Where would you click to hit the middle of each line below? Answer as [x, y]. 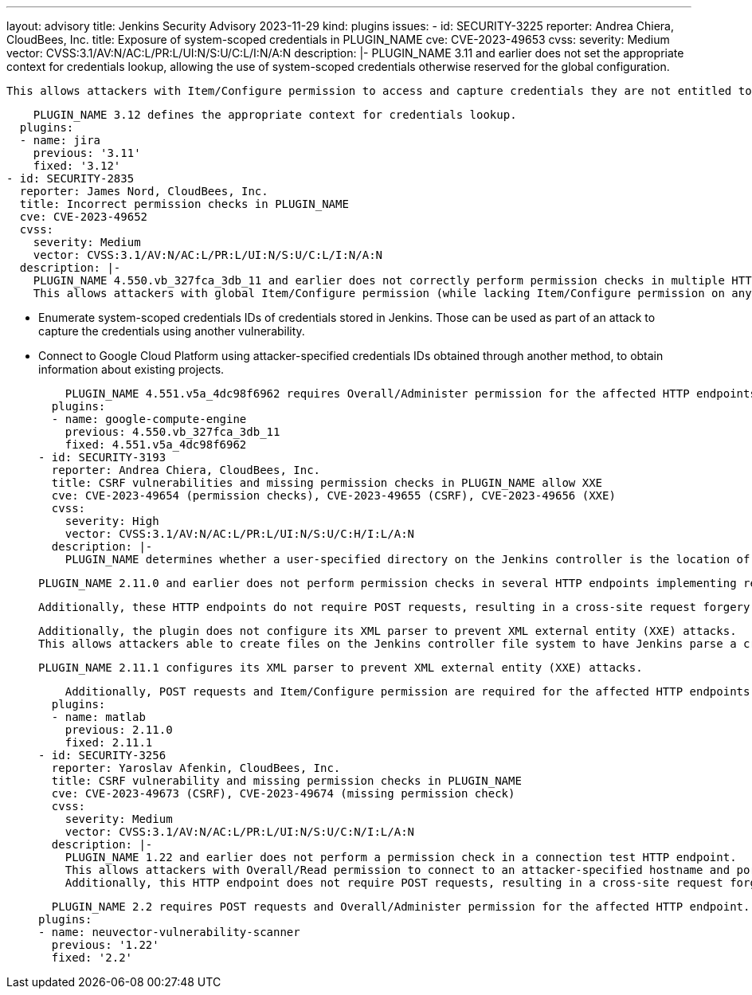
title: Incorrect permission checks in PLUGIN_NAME [184, 204]
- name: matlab [98, 717]
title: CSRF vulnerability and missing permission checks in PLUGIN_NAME [286, 781]
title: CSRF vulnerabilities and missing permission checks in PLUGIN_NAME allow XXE [327, 483]
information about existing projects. [131, 369]
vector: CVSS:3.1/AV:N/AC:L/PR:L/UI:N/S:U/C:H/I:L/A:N [240, 534]
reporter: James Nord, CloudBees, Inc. [144, 191]
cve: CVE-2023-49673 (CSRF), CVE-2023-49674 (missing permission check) [283, 793]
